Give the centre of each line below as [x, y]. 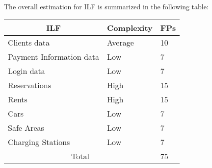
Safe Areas [26, 127]
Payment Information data [54, 56]
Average [120, 42]
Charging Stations [39, 142]
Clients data [29, 42]
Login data [26, 71]
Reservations [29, 85]
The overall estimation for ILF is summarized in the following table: [106, 6]
